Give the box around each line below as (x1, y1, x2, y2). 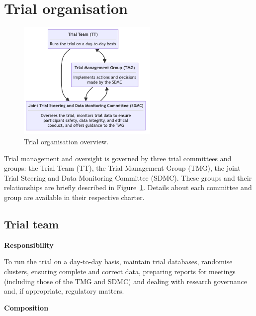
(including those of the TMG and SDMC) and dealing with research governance (4, 276, 248, 286)
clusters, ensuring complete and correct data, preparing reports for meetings (4, 266, 236, 276)
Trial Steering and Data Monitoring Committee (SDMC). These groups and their (4, 172, 252, 183)
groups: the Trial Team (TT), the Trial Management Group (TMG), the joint (4, 163, 241, 173)
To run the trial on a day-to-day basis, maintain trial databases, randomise (4, 256, 233, 267)
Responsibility (4, 239, 54, 250)
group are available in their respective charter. (4, 192, 145, 202)
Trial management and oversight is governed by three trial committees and (4, 153, 232, 163)
